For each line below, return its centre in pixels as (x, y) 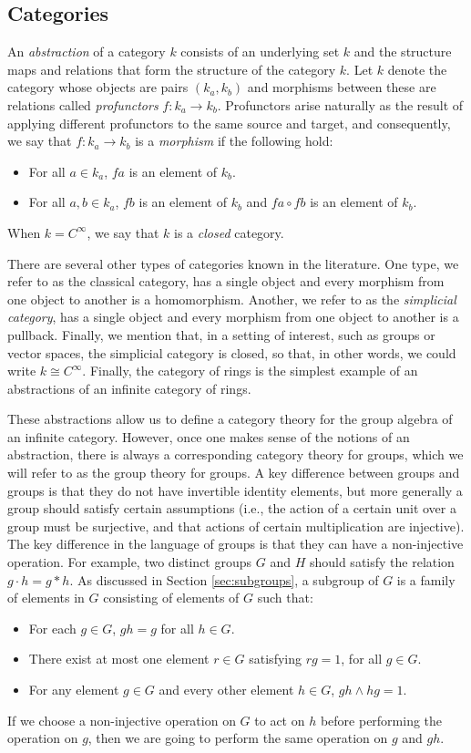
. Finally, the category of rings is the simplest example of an (250, 371)
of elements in (46, 598)
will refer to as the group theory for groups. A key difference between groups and (234, 473)
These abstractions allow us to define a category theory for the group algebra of (230, 419)
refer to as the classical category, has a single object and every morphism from (226, 281)
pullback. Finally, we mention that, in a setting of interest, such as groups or (221, 334)
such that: (285, 598)
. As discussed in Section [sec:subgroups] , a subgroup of (224, 579)
